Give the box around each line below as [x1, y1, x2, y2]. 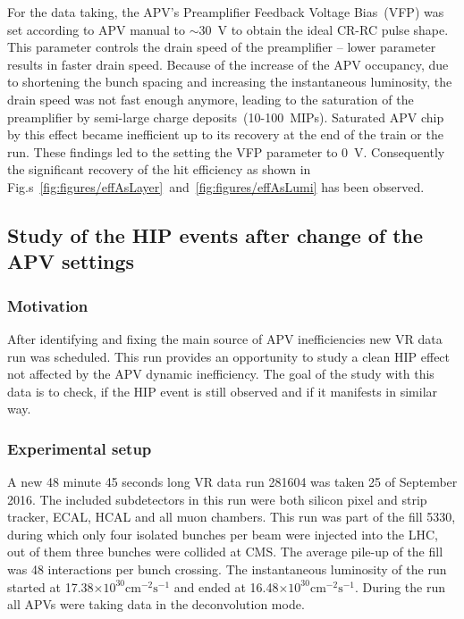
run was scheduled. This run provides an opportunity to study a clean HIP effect [7, 347, 451, 365]
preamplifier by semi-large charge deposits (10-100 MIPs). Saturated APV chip [7, 107, 444, 126]
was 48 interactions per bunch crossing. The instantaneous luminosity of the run [7, 560, 447, 579]
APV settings [7, 247, 135, 275]
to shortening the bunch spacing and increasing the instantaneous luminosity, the [7, 72, 452, 91]
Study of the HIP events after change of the [7, 221, 424, 248]
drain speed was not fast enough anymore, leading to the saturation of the [7, 89, 414, 108]
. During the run [354, 577, 445, 596]
